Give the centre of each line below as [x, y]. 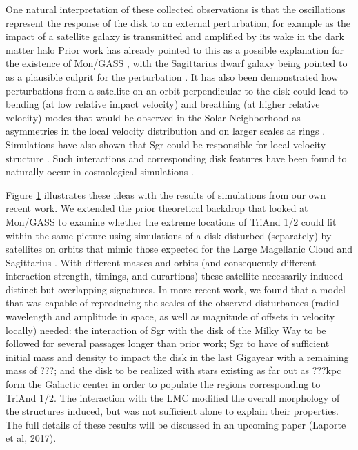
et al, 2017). [31, 438]
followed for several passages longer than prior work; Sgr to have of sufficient [168, 343]
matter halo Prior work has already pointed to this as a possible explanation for [175, 49]
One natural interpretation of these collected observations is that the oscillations [176, 9]
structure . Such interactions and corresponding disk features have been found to [176, 158]
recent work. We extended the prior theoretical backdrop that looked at [157, 208]
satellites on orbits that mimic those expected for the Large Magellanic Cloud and [179, 249]
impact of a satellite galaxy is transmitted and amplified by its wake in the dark [175, 36]
